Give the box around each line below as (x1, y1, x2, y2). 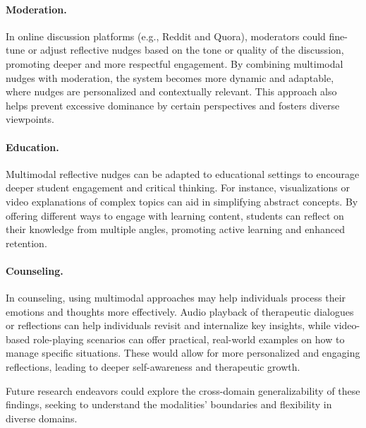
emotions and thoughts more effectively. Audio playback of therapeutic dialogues (6, 304, 354, 319)
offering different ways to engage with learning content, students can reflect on (6, 208, 344, 222)
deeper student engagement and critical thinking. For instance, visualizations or (6, 180, 350, 195)
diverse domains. (6, 410, 78, 425)
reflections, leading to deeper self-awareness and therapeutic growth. (6, 359, 300, 374)
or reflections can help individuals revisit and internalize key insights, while (6, 318, 331, 333)
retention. (6, 235, 47, 250)
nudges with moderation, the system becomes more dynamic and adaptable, (6, 70, 334, 85)
